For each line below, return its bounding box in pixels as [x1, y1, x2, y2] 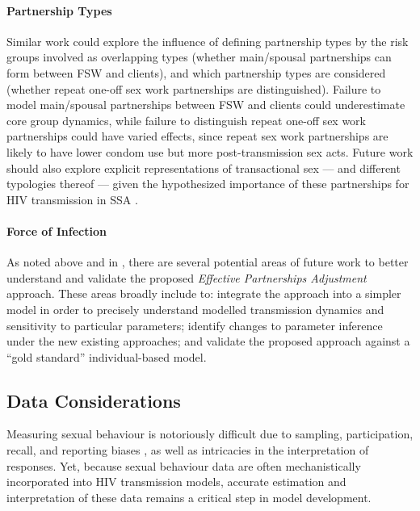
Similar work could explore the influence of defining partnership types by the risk [6, 32, 409, 49]
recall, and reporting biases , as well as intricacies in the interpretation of [6, 442, 369, 459]
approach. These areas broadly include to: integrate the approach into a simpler [6, 285, 401, 302]
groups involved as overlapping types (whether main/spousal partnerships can [6, 48, 392, 65]
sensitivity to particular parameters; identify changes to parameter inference [6, 316, 383, 333]
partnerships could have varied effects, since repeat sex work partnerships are [6, 128, 388, 145]
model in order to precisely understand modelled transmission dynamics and [6, 300, 384, 317]
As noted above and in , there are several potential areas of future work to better [6, 253, 409, 270]
